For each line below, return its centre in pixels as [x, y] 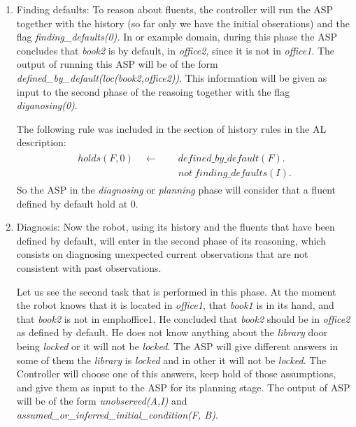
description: [41, 142]
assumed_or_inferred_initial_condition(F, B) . [117, 414]
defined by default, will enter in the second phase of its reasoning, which [171, 240]
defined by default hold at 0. [77, 203]
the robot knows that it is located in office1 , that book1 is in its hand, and [175, 305]
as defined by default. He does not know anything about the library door [172, 332]
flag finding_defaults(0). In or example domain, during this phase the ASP [177, 37]
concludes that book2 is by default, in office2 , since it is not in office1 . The [176, 50]
